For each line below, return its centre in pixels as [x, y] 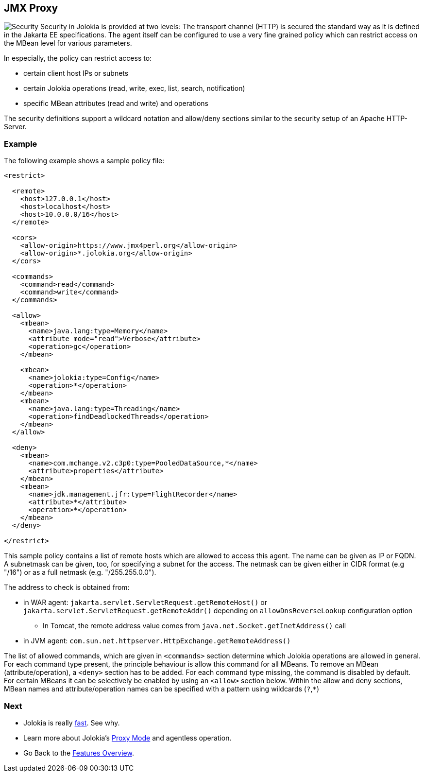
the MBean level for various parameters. [68, 43]
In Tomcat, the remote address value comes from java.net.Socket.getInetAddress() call [195, 626]
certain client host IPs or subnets [76, 73]
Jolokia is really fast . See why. [72, 723]
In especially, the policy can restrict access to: [78, 58]
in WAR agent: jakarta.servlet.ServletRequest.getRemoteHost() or [145, 603]
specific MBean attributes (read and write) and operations [116, 103]
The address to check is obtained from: [67, 587]
